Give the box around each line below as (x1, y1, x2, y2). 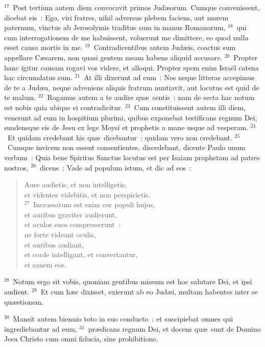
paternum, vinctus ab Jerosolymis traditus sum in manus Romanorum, (4, 22, 226, 33)
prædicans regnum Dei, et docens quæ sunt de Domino (88, 323, 261, 334)
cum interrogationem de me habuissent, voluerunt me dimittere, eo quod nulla (4, 32, 249, 42)
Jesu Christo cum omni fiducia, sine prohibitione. (4, 333, 158, 344)
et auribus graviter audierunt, (24, 209, 117, 219)
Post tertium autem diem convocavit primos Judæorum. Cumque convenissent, (13, 2, 260, 12)
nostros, (4, 162, 29, 172)
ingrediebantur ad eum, (4, 323, 77, 334)
